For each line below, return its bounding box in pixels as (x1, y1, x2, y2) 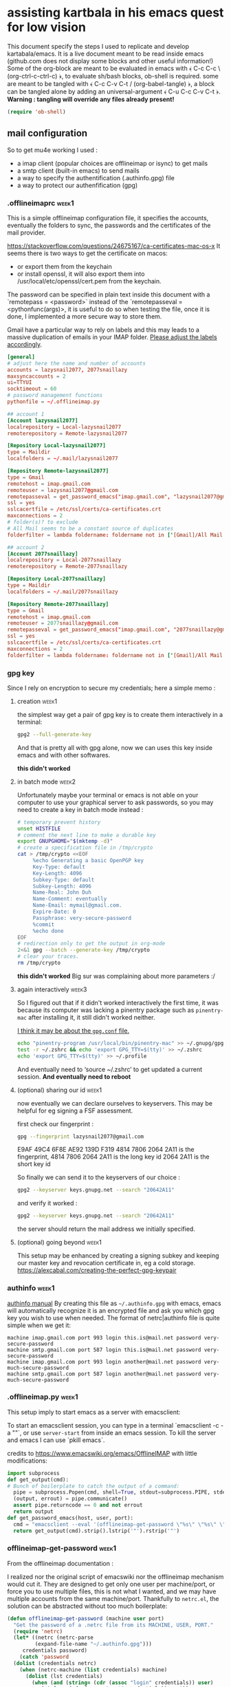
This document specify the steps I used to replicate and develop (7, 42, 189, 50)
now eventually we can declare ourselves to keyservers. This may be (16, 1099, 213, 1107)
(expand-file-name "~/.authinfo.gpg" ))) (34, 1641, 153, 1648)
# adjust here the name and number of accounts (7, 360, 146, 367)
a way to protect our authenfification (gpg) (16, 181, 138, 189)
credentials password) (22, 1647, 88, 1654)
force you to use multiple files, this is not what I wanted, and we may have (7, 1587, 217, 1595)
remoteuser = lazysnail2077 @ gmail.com (7, 486, 118, 493)
